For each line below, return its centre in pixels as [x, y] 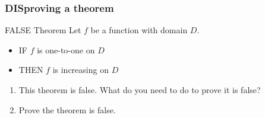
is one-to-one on [66, 50]
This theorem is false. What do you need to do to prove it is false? [140, 90]
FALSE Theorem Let [43, 30]
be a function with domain [139, 30]
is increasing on [81, 70]
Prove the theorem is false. [67, 109]
